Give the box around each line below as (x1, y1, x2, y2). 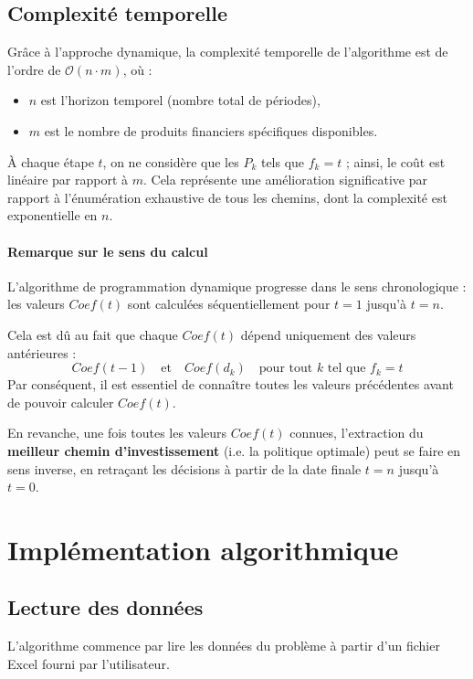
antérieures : (7, 343, 77, 362)
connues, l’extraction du (289, 423, 424, 442)
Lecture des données (7, 593, 204, 621)
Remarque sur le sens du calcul (7, 241, 208, 260)
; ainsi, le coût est (345, 152, 446, 171)
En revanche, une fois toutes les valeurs (7, 423, 227, 442)
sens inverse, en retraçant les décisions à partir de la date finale (7, 459, 362, 478)
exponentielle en (7, 206, 98, 225)
